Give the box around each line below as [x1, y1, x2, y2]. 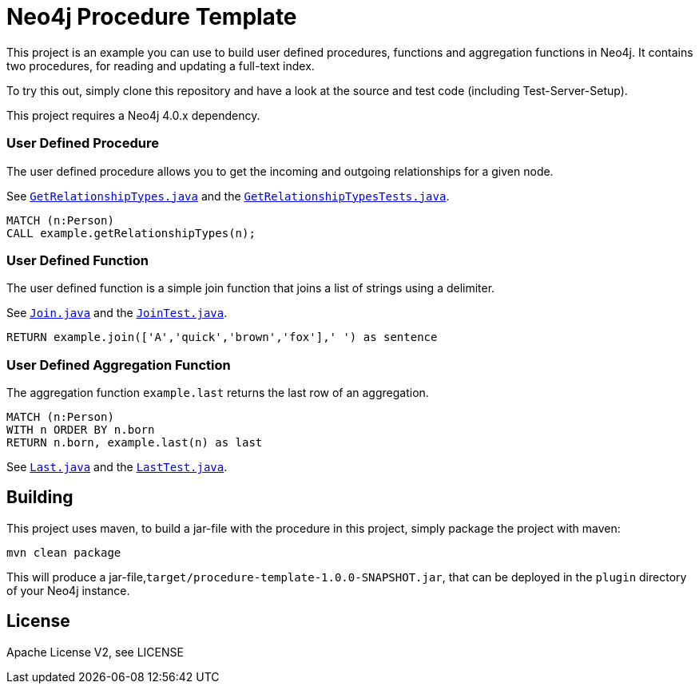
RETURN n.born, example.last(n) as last [6, 436, 263, 449]
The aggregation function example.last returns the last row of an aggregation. [6, 386, 429, 399]
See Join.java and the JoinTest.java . [6, 306, 228, 320]
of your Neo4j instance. [6, 583, 130, 597]
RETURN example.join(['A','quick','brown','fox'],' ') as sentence [6, 331, 438, 344]
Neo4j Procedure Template [6, 3, 297, 30]
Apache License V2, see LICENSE [6, 644, 184, 659]
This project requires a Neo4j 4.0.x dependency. [6, 108, 260, 122]
